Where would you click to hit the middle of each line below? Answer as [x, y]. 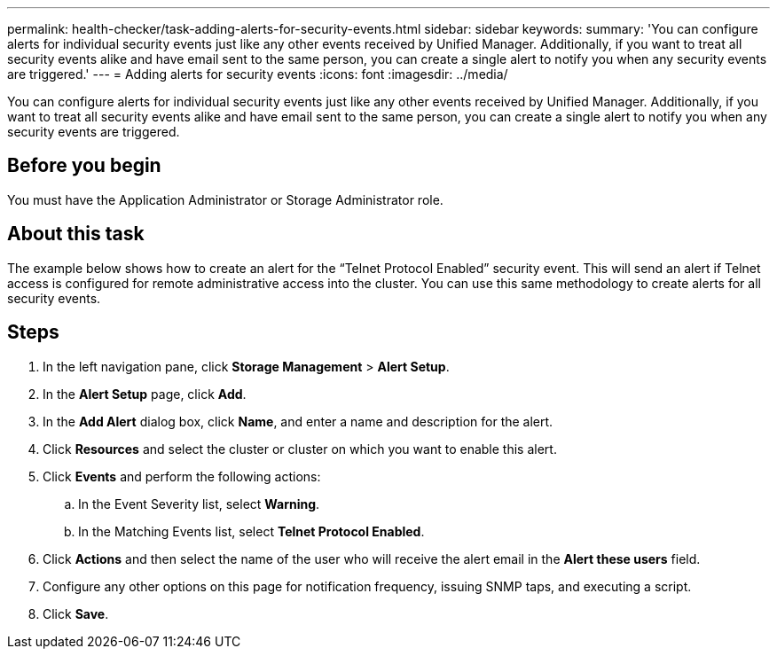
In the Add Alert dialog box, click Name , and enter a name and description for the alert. [298, 421]
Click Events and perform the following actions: [182, 476]
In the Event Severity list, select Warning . [199, 504]
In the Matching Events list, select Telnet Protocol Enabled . [251, 531]
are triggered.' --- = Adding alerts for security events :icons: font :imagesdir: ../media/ [258, 74]
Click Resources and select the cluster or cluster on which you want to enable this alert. [300, 449]
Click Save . [76, 613]
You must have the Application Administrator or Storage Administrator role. [225, 199]
